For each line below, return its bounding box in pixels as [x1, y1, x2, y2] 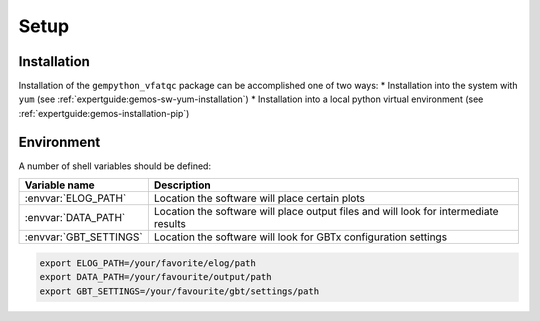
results [153, 217, 187, 231]
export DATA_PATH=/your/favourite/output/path [39, 271, 272, 283]
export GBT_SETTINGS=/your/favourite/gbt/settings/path [39, 285, 320, 297]
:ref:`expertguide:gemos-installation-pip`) [18, 107, 190, 119]
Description [153, 178, 211, 192]
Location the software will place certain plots [153, 191, 365, 205]
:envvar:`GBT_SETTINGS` [24, 230, 144, 244]
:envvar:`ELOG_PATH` [24, 191, 127, 205]
